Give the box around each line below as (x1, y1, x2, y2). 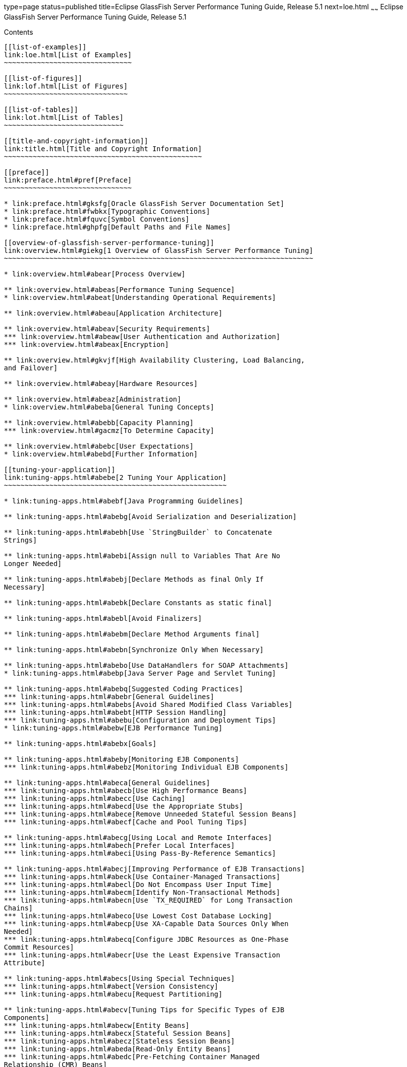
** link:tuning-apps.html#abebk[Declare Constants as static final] (4, 598, 272, 607)
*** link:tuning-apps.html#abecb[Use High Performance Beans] (4, 786, 248, 795)
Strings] (4, 536, 37, 544)
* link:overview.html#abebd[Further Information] (4, 450, 198, 458)
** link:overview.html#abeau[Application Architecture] (4, 309, 223, 317)
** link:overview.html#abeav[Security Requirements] (4, 324, 210, 333)
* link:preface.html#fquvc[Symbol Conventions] (4, 215, 190, 223)
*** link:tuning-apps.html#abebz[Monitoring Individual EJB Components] (4, 763, 289, 771)
